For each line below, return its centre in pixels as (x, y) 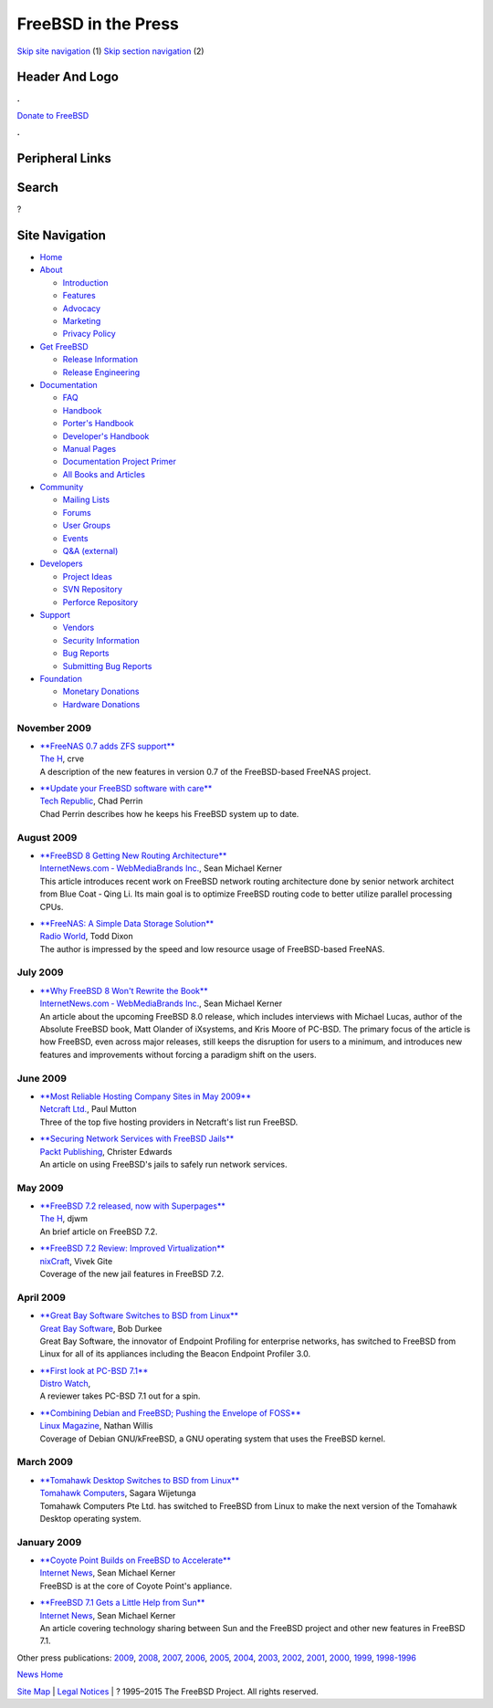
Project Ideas (88, 576)
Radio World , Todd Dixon (86, 937)
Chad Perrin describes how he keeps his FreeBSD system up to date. (169, 813)
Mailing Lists (86, 500)
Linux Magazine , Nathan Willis (97, 1426)
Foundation (61, 678)
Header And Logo (68, 77)
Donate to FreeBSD (53, 115)
